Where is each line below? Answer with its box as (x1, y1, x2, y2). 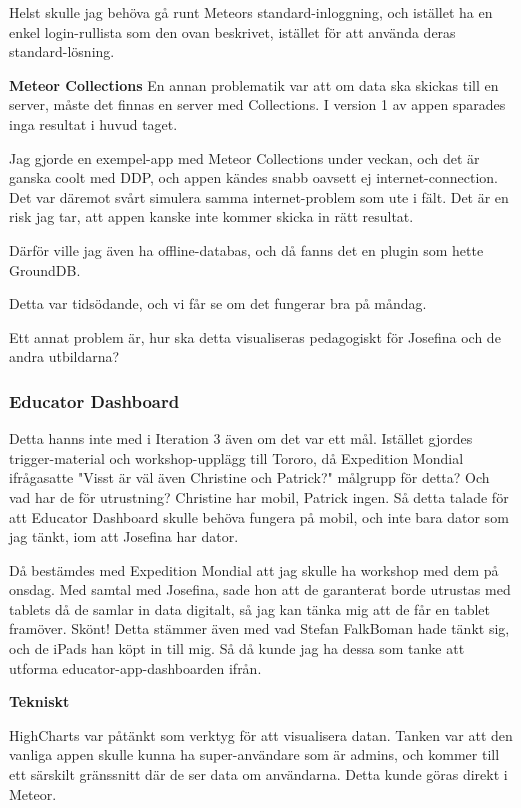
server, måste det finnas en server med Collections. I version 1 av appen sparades (9, 94, 506, 115)
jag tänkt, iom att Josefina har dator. (9, 526, 239, 547)
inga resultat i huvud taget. (9, 113, 178, 134)
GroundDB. (9, 259, 81, 280)
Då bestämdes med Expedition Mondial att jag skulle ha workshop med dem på (9, 559, 499, 580)
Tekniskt (9, 691, 70, 712)
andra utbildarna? (9, 346, 120, 367)
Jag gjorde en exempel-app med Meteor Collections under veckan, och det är (9, 147, 480, 168)
